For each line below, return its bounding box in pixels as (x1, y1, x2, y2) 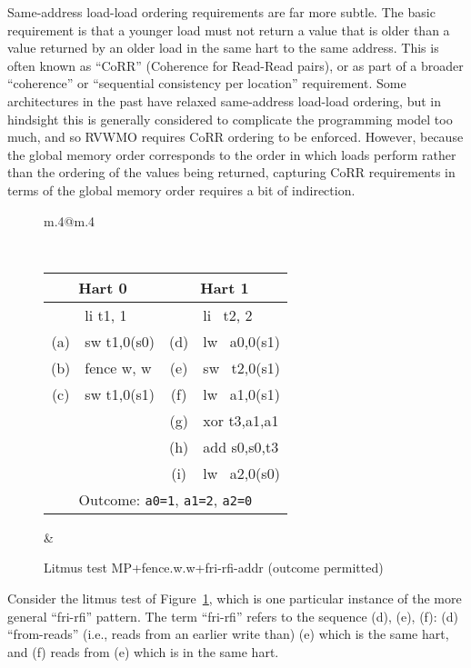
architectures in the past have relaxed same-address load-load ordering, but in (7, 91, 442, 110)
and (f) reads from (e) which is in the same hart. (7, 642, 279, 661)
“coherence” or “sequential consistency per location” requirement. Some (7, 74, 406, 93)
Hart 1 (200, 276, 249, 298)
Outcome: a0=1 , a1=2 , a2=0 (78, 488, 253, 510)
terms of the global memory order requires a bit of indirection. (7, 180, 356, 199)
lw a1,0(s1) (203, 383, 280, 404)
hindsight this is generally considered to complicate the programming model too (7, 109, 453, 128)
